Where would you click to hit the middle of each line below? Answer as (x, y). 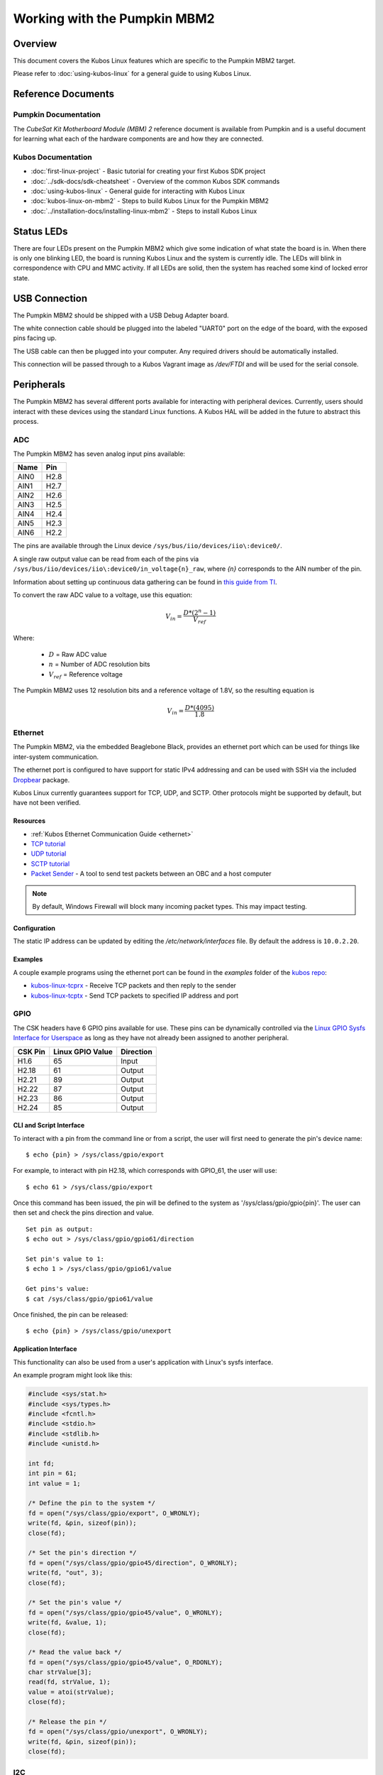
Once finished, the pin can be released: (71, 1314)
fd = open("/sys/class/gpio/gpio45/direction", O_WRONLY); (133, 1563)
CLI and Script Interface (49, 1125)
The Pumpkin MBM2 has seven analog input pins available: (99, 454)
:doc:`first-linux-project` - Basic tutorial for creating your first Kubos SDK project (148, 171)
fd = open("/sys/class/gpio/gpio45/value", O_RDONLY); (125, 1662)
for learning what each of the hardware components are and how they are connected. (138, 139)
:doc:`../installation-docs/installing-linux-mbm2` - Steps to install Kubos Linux (144, 211)
